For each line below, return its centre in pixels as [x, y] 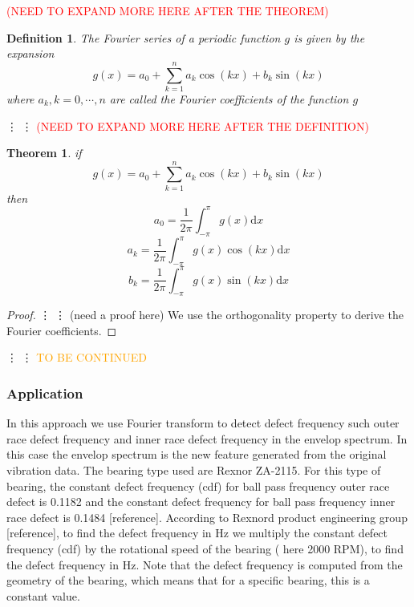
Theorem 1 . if [44, 153]
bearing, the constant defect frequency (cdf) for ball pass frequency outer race [198, 486]
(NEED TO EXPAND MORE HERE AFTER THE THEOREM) [168, 10]
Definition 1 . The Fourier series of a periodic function [144, 37]
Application [45, 393]
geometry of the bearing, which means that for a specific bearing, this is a [188, 580]
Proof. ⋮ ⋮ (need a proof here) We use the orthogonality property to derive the [205, 315]
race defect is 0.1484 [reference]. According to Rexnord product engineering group [207, 517]
